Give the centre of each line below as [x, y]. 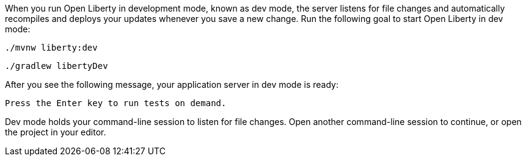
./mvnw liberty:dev [51, 48]
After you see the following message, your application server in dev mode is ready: [172, 84]
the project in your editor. [56, 132]
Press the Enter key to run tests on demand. [116, 103]
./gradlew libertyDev [57, 66]
